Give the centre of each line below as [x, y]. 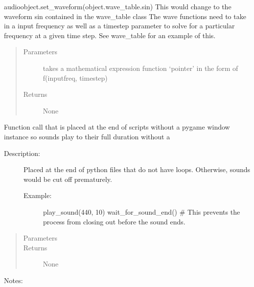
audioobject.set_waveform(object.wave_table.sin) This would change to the [118, 6]
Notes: [13, 280]
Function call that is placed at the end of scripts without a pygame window [117, 127]
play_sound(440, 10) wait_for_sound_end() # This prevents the [142, 211]
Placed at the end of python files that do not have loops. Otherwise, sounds [137, 169]
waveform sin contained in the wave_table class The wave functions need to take [125, 16]
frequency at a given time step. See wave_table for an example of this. [110, 35]
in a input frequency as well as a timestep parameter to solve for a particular [119, 26]
